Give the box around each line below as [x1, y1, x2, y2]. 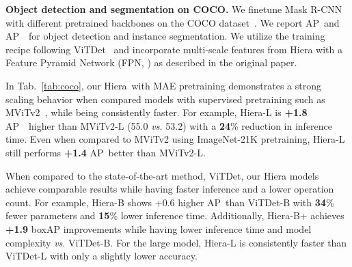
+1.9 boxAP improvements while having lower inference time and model [5, 221, 312, 236]
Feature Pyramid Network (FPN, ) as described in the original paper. [5, 55, 297, 70]
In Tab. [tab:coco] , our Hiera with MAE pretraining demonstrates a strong [5, 78, 321, 92]
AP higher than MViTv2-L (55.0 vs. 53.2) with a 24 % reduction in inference [5, 118, 333, 132]
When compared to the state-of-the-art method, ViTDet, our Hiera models [5, 168, 319, 182]
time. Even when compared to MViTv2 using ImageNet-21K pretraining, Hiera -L [5, 132, 345, 146]
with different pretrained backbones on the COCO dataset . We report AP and [5, 15, 340, 29]
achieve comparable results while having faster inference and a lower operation [5, 182, 334, 196]
